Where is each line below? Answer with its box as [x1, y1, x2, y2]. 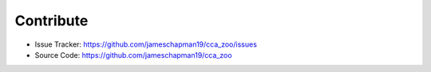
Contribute [14, 12, 89, 29]
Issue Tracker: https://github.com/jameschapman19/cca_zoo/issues [34, 40, 257, 49]
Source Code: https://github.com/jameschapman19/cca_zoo [34, 50, 232, 59]
